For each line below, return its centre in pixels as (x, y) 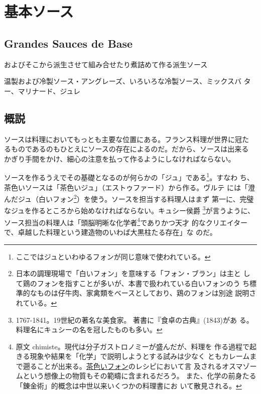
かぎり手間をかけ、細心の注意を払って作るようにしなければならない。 (120, 158)
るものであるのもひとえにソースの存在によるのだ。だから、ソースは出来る (126, 149)
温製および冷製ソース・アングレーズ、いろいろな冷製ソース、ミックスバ (123, 81)
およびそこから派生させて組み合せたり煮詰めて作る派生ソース (106, 64)
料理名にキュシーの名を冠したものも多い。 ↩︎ (89, 330)
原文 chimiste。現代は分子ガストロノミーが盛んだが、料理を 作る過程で (133, 346)
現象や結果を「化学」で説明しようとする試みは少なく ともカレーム (140, 356)
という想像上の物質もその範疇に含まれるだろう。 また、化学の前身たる (140, 376)
